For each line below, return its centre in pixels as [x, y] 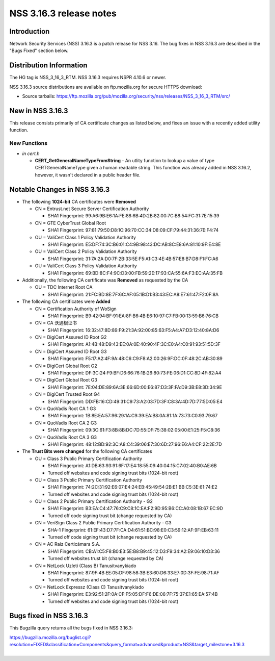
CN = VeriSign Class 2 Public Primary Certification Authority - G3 [103, 523]
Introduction [30, 31]
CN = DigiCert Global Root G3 [66, 380]
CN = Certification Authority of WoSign [76, 309]
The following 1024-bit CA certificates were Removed [79, 201]
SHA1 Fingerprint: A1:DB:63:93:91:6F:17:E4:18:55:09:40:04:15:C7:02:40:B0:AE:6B [132, 466]
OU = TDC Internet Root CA [64, 287]
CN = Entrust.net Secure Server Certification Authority [92, 209]
